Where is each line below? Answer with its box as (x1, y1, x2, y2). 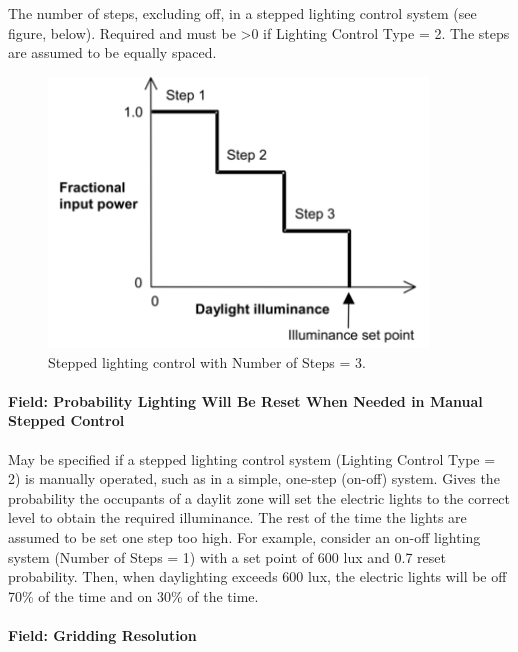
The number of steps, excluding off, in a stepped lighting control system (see (8, 3, 477, 23)
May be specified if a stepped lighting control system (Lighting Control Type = (8, 448, 496, 469)
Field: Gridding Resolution (8, 624, 197, 645)
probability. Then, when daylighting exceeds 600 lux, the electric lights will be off (8, 566, 507, 587)
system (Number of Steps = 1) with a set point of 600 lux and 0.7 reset (8, 546, 446, 567)
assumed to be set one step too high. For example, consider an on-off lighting (8, 526, 481, 547)
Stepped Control (8, 410, 125, 431)
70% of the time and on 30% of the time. (8, 585, 259, 606)
